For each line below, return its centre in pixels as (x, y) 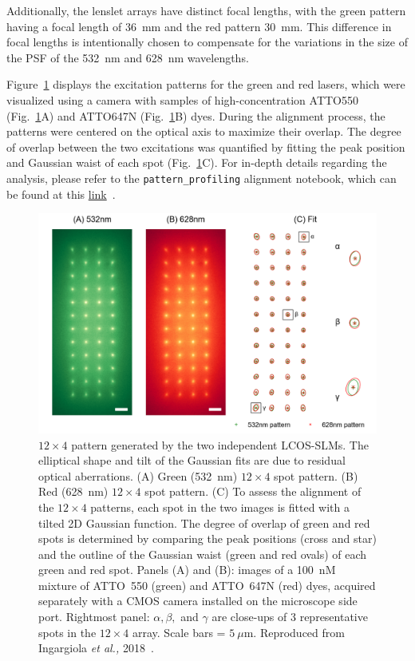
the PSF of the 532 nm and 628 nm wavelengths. (128, 57)
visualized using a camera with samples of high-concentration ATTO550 (182, 99)
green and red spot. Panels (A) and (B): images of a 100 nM (187, 570)
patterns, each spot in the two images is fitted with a (220, 507)
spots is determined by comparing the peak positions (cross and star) (207, 538)
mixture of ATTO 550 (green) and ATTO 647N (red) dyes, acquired (207, 585)
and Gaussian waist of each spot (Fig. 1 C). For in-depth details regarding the (197, 162)
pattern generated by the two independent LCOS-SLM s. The (220, 444)
